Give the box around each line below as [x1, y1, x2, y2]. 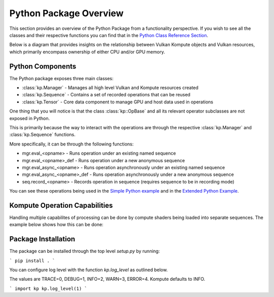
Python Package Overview [9, 8, 124, 19]
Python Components [9, 62, 76, 70]
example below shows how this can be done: [9, 221, 104, 228]
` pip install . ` [9, 257, 55, 264]
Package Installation [9, 235, 76, 243]
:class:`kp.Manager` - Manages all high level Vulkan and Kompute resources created [22, 85, 199, 91]
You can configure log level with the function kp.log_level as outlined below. [9, 267, 168, 273]
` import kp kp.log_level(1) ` [9, 285, 87, 291]
